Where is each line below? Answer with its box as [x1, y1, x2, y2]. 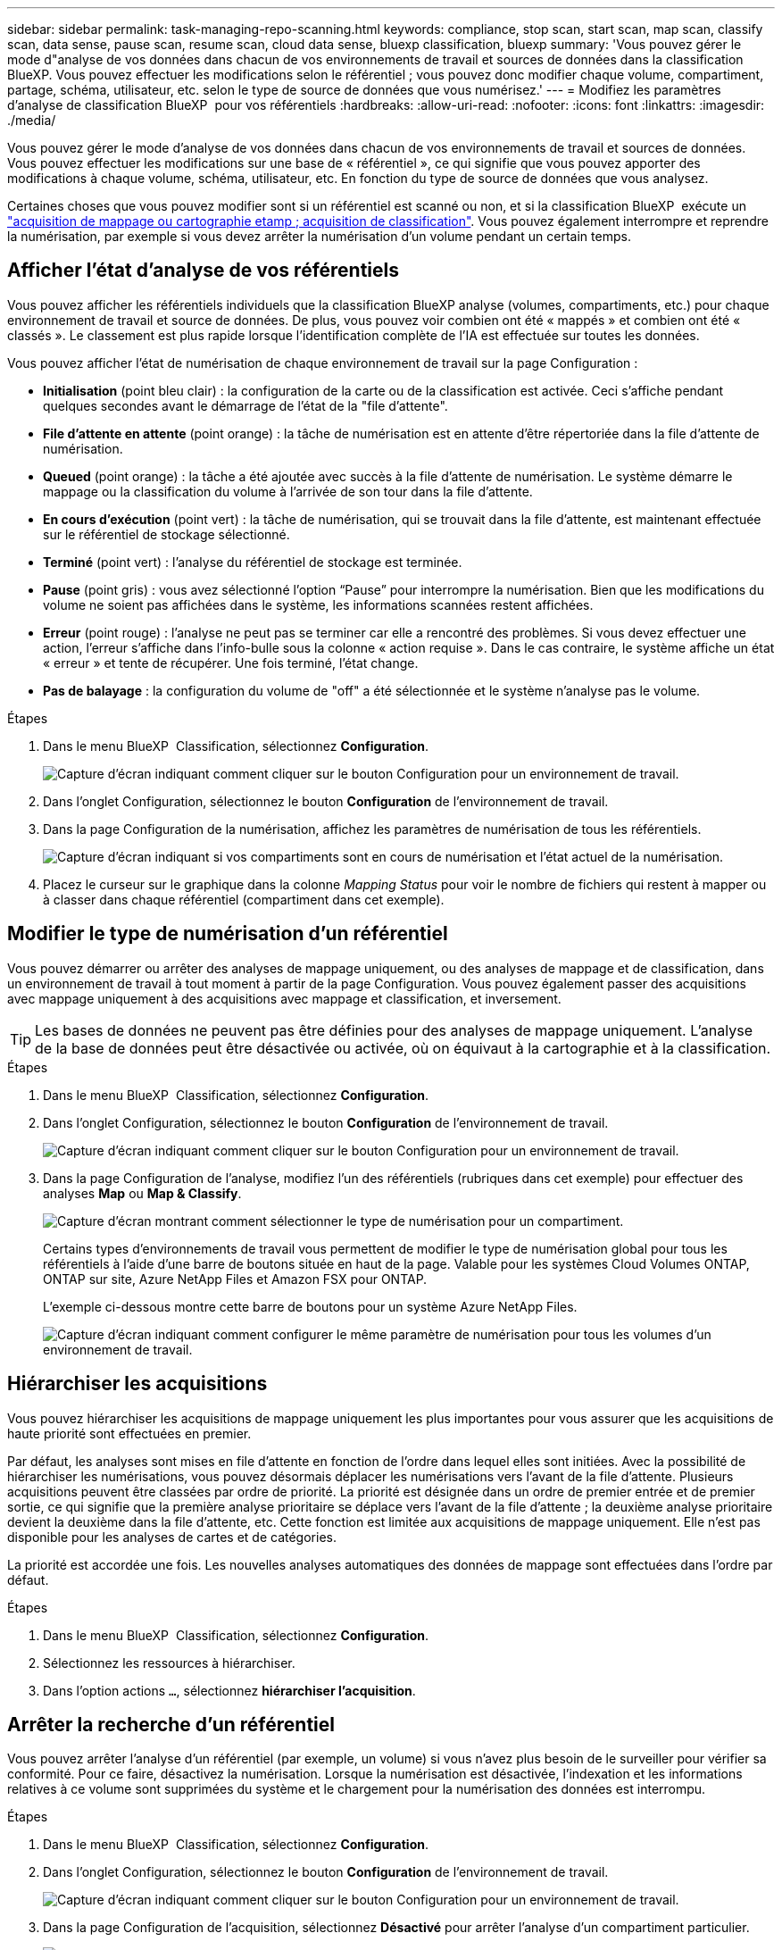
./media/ [7, 112, 56, 128]
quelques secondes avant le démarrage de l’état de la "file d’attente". [43, 397, 448, 413]
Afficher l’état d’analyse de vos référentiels [7, 259, 400, 282]
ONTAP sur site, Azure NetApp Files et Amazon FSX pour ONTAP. [43, 1271, 428, 1287]
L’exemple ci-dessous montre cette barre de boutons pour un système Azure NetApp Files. [43, 1298, 578, 1314]
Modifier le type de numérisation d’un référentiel [7, 922, 448, 946]
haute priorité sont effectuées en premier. [7, 1425, 252, 1441]
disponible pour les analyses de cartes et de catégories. [7, 1529, 337, 1545]
